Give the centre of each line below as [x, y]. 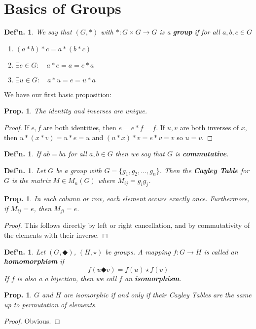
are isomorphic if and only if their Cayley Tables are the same [157, 295]
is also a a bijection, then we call [67, 278]
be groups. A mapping [138, 251]
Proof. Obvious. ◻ [32, 321]
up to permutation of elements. [51, 304]
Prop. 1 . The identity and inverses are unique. [76, 111]
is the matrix [31, 180]
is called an [221, 251]
